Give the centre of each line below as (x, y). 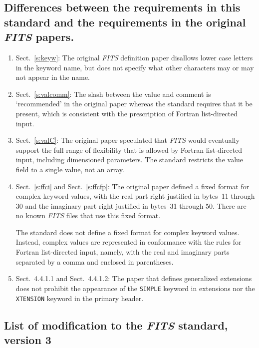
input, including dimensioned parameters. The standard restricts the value (129, 160)
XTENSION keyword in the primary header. (80, 298)
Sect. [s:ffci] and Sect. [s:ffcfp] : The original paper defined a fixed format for (132, 186)
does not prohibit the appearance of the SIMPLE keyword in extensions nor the (135, 288)
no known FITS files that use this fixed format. (88, 215)
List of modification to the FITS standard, (116, 325)
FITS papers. (39, 37)
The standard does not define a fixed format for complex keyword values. (128, 232)
